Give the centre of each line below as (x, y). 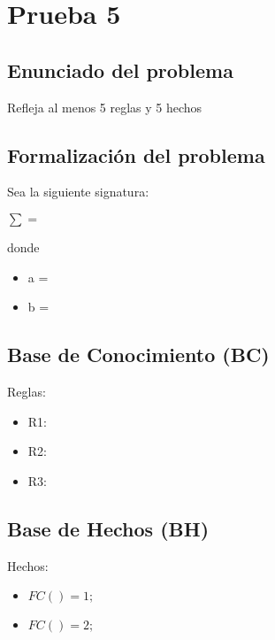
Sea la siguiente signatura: (78, 192)
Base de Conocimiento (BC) (138, 355)
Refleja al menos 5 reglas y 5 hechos (105, 107)
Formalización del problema (136, 154)
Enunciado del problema (120, 69)
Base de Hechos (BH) (108, 528)
